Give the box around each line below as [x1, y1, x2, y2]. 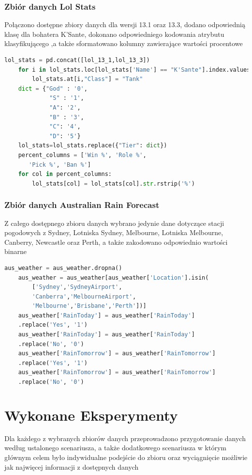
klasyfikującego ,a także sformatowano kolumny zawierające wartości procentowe [4, 38, 243, 48]
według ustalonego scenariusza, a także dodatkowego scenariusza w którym [4, 443, 226, 453]
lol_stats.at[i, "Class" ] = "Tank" [32, 76, 143, 83]
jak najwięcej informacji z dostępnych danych [4, 461, 139, 472]
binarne [4, 246, 27, 256]
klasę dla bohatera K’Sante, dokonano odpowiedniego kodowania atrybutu [4, 29, 224, 39]
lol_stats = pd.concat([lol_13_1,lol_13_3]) [4, 57, 150, 63]
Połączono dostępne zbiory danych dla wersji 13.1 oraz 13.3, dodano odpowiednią [4, 19, 245, 30]
